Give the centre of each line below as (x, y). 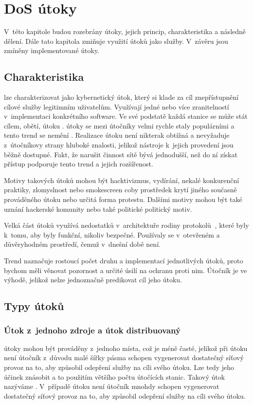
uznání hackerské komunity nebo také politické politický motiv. (98, 209)
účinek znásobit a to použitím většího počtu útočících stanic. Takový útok (115, 376)
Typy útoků (34, 306)
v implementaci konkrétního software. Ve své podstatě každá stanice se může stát (126, 116)
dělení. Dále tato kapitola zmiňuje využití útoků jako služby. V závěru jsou (116, 41)
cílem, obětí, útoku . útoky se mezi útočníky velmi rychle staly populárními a (119, 125)
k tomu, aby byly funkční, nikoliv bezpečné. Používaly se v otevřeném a (112, 234)
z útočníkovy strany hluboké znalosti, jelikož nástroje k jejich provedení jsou (119, 145)
